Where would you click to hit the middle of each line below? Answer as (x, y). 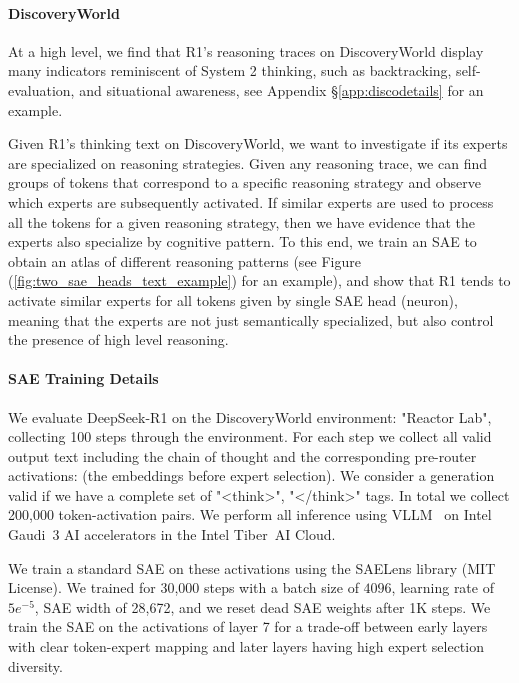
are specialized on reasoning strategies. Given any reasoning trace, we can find (247, 162)
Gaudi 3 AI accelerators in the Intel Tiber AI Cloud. (172, 534)
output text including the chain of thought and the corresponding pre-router (242, 455)
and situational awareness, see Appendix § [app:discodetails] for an (281, 89)
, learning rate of (442, 587)
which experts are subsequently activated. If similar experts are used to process (251, 201)
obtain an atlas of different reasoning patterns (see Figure (184, 260)
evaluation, (41, 89)
